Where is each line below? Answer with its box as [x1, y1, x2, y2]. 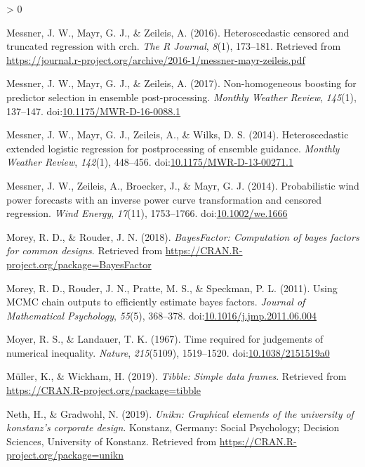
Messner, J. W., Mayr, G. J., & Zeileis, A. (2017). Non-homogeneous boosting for [6, 76, 357, 91]
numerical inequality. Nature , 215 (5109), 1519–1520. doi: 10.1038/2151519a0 [6, 345, 330, 360]
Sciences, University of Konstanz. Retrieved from [6, 433, 217, 448]
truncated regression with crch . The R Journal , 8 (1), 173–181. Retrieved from [6, 39, 341, 53]
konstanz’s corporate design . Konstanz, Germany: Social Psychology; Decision [6, 420, 340, 435]
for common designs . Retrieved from [6, 243, 163, 258]
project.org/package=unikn [6, 447, 124, 462]
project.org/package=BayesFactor [6, 256, 152, 271]
